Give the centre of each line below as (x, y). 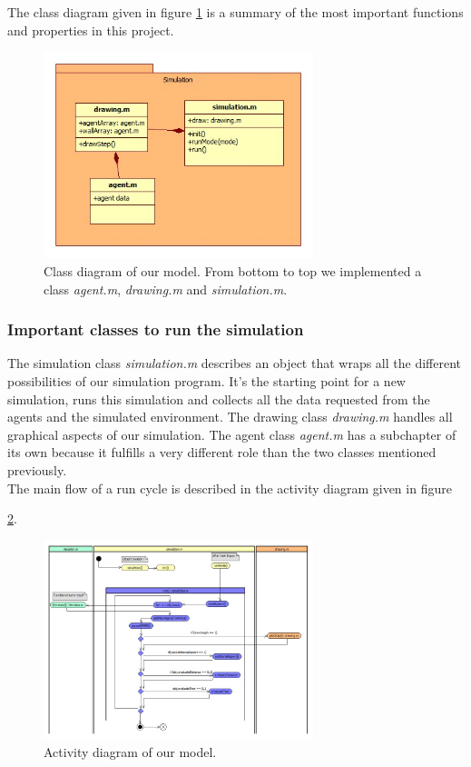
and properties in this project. (91, 30)
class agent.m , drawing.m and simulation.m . (166, 289)
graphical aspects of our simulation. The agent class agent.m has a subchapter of (232, 434)
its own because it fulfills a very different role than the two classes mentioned (222, 452)
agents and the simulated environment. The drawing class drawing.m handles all (230, 417)
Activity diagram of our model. (130, 751)
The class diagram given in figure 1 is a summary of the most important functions (235, 12)
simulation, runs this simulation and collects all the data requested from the (219, 398)
